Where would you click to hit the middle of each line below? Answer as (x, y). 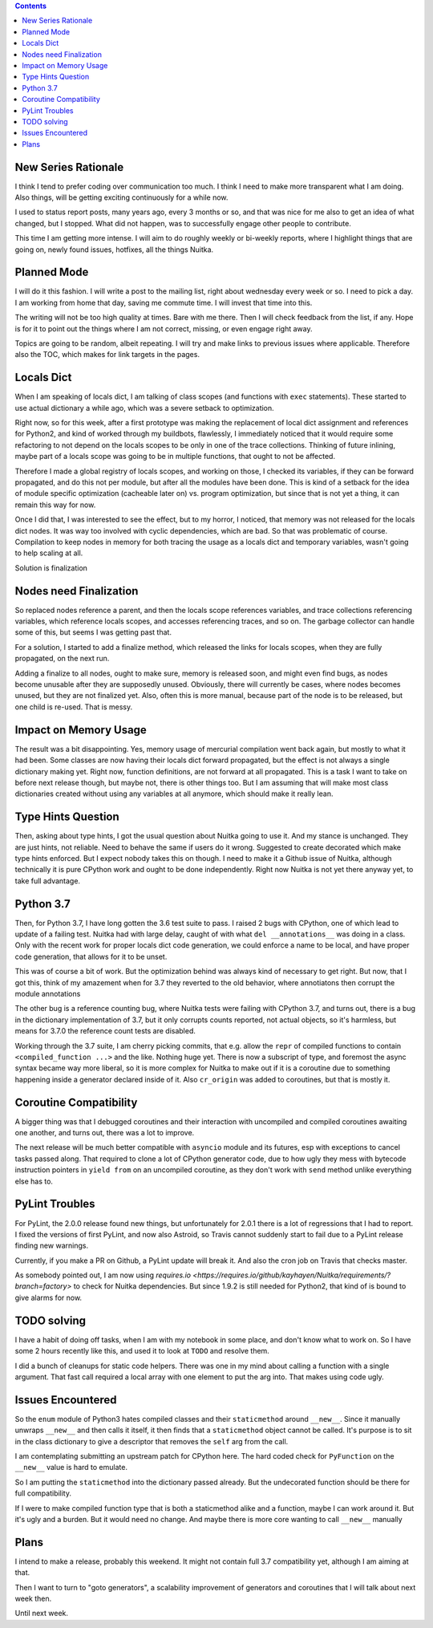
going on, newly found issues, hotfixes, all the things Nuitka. (114, 250)
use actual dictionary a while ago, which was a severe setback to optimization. (144, 408)
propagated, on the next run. (62, 659)
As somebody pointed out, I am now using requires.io (103, 1275)
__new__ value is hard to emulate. (71, 1468)
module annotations (48, 994)
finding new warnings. (51, 1246)
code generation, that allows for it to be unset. (91, 956)
